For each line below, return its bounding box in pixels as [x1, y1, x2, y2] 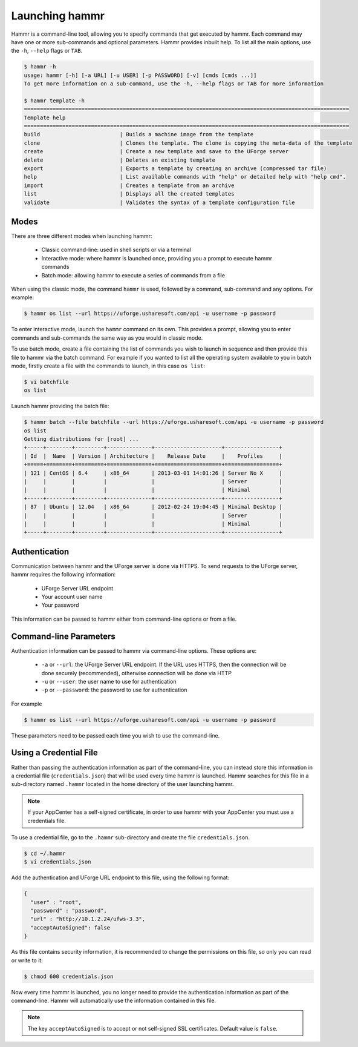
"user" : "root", [30, 899, 82, 905]
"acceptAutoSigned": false [30, 924, 111, 931]
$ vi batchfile [24, 378, 69, 385]
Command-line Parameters [11, 631, 116, 641]
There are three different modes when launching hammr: [11, 233, 152, 240]
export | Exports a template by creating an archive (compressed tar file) [24, 165, 327, 172]
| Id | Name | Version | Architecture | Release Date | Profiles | [24, 452, 282, 460]
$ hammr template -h [24, 97, 85, 104]
